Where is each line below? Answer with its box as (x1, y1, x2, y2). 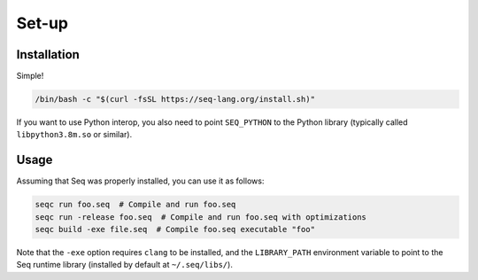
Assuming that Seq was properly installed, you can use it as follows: (16, 175, 265, 186)
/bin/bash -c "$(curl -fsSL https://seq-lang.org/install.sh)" (35, 94, 316, 105)
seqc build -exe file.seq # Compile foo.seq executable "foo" (35, 224, 316, 235)
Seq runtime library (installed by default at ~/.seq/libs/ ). (16, 260, 234, 270)
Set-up (16, 13, 68, 33)
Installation (16, 47, 80, 62)
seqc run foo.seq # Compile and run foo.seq (35, 199, 236, 210)
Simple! (16, 71, 44, 82)
